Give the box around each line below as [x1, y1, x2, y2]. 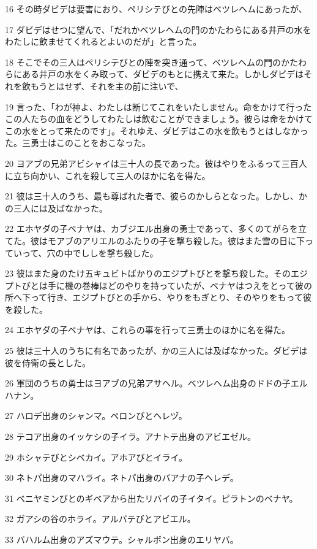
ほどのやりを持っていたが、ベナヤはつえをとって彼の [99, 278, 312, 291]
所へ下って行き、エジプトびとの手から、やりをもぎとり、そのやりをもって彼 [5, 291, 311, 304]
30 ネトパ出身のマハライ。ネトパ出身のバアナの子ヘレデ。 [5, 471, 239, 484]
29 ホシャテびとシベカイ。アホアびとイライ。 [5, 450, 188, 463]
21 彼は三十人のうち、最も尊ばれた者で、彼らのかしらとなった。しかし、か [5, 190, 307, 202]
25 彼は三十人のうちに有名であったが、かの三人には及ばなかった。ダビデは [5, 344, 308, 357]
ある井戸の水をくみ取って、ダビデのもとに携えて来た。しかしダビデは [21, 67, 304, 80]
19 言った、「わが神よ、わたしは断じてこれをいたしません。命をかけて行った [5, 100, 312, 113]
